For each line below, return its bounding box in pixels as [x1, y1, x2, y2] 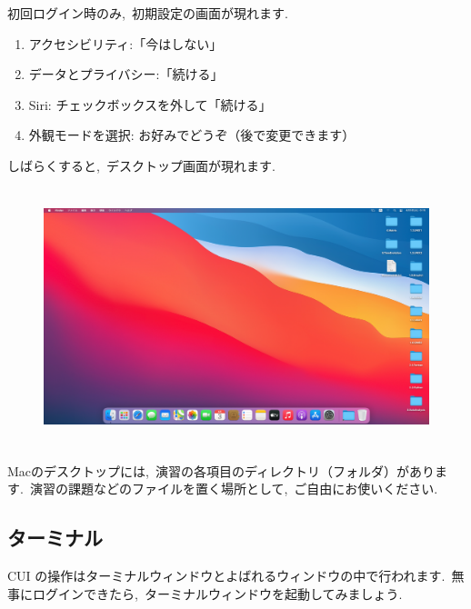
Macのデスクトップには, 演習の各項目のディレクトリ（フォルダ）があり [7, 461, 435, 480]
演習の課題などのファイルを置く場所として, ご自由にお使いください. [29, 479, 438, 498]
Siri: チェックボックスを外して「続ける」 [28, 95, 272, 114]
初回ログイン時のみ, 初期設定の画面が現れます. [7, 4, 288, 22]
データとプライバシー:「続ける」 [28, 65, 224, 84]
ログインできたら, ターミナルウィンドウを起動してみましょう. [32, 584, 403, 603]
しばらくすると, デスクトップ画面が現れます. [7, 155, 276, 175]
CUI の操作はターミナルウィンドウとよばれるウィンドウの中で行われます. [7, 566, 446, 584]
